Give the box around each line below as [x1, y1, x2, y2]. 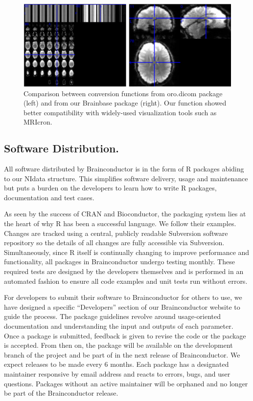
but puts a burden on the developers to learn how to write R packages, [4, 183, 217, 193]
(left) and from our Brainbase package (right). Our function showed [23, 98, 227, 108]
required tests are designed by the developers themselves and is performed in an [4, 266, 244, 276]
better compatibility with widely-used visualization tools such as [23, 107, 217, 117]
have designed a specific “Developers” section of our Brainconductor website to [4, 301, 240, 312]
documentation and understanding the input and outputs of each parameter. [4, 321, 233, 331]
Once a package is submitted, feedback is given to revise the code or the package [4, 330, 246, 340]
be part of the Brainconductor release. [4, 388, 118, 398]
